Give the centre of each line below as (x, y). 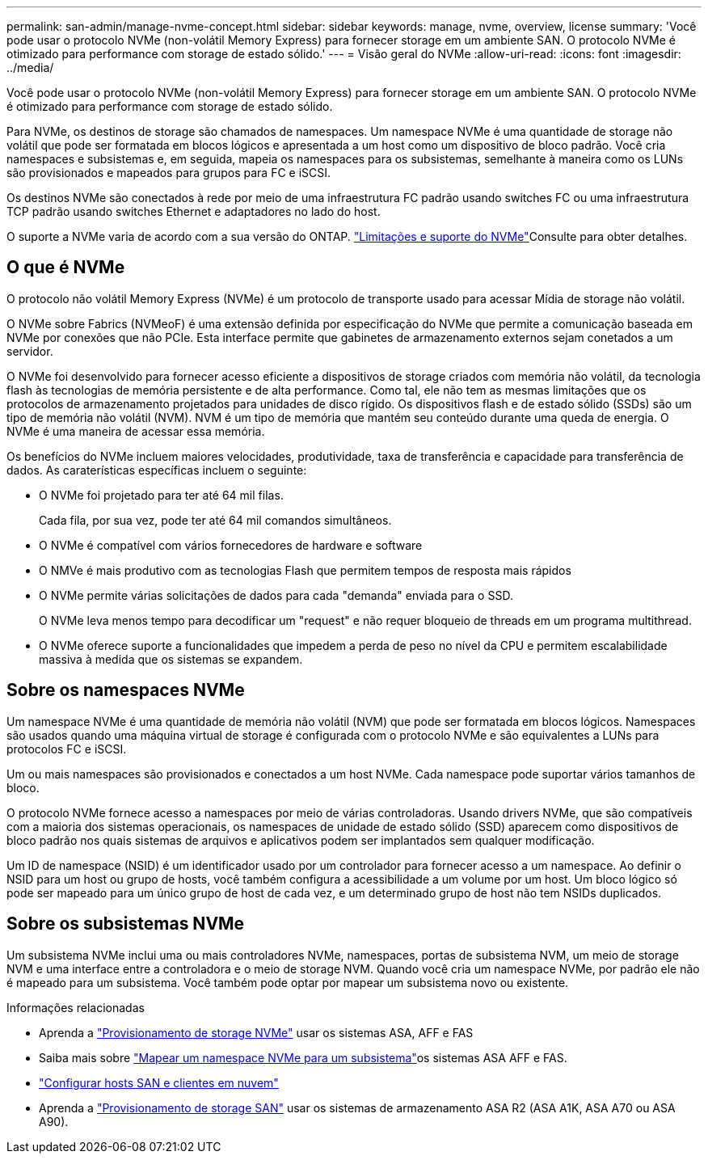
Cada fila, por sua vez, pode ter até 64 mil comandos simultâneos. (215, 520)
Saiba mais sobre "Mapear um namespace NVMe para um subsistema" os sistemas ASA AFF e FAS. (303, 1057)
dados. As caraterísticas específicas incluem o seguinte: (157, 470)
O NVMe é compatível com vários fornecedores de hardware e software (231, 545)
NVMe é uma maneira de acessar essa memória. (136, 431)
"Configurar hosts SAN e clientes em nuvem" (159, 1082)
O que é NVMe (66, 268)
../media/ (30, 67)
